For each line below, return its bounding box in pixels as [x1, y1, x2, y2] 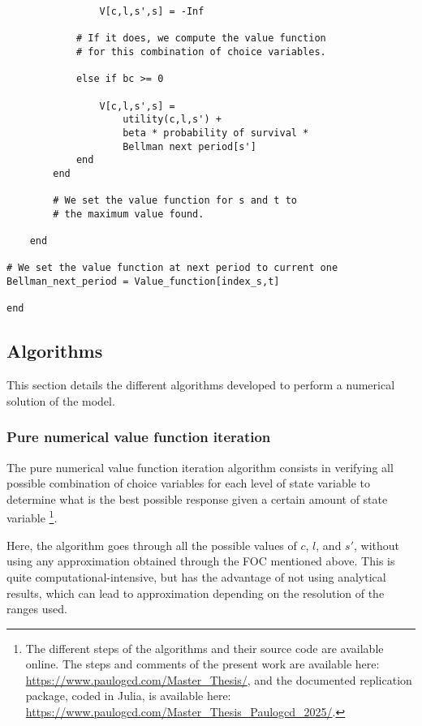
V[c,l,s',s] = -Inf [99, 6, 205, 17]
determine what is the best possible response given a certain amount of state [6, 490, 388, 507]
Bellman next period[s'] [123, 140, 256, 153]
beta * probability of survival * [123, 127, 309, 139]
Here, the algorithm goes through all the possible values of [6, 536, 297, 553]
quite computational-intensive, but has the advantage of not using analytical [6, 568, 386, 585]
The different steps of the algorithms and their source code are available [25, 639, 384, 656]
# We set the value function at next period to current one [6, 262, 338, 274]
